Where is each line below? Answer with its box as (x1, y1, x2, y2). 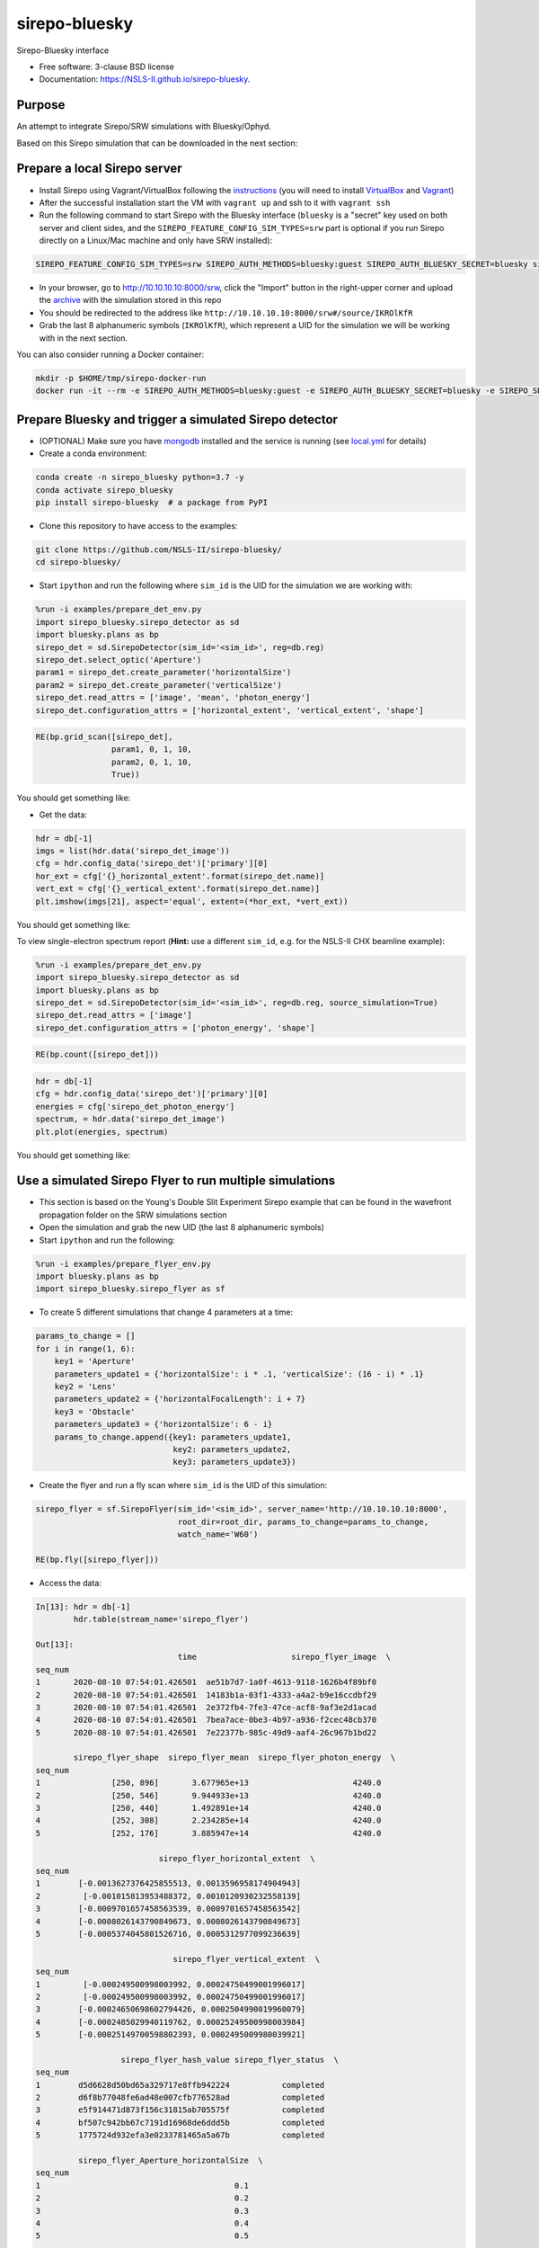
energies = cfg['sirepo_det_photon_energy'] (35, 1102, 235, 1111)
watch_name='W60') (177, 1530, 259, 1539)
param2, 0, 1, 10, (110, 756, 192, 767)
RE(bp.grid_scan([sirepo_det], (35, 732, 174, 742)
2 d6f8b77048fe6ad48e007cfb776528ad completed (35, 2092, 325, 2103)
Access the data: (39, 1577, 102, 1588)
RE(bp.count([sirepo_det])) (35, 1049, 159, 1060)
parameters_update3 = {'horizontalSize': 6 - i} (54, 1419, 273, 1430)
